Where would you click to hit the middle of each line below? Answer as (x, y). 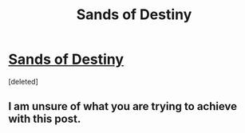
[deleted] (23, 81)
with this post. (45, 119)
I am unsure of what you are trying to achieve (123, 106)
